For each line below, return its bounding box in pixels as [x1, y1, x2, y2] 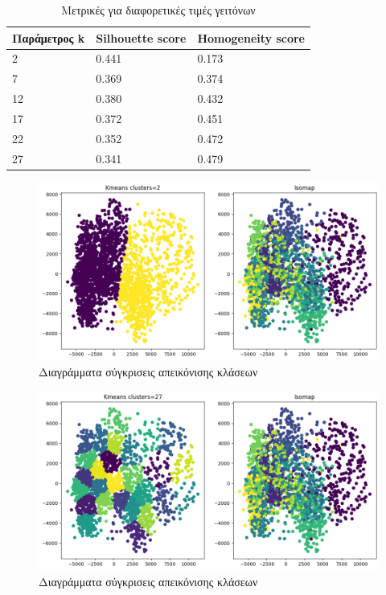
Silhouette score [96, 29, 187, 46]
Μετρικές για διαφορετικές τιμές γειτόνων [61, 2, 256, 18]
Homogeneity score [197, 29, 305, 46]
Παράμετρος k [12, 29, 85, 46]
